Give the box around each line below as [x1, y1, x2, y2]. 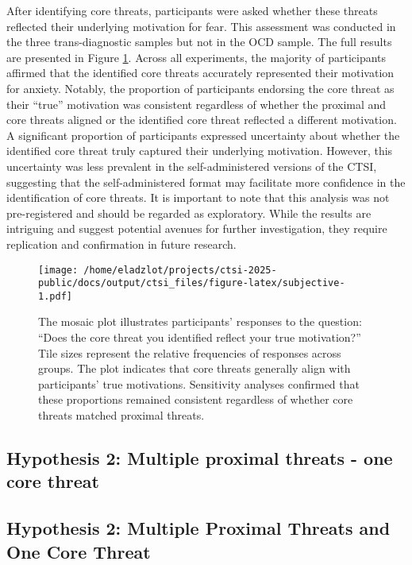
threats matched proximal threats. [38, 407, 205, 424]
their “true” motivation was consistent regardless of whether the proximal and [6, 95, 387, 112]
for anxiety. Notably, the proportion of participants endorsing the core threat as [6, 79, 395, 96]
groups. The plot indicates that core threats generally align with [38, 360, 351, 377]
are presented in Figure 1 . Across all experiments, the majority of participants [6, 48, 387, 65]
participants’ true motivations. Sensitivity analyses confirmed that [38, 375, 360, 392]
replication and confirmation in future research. [6, 235, 237, 252]
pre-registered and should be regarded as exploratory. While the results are [6, 204, 372, 221]
